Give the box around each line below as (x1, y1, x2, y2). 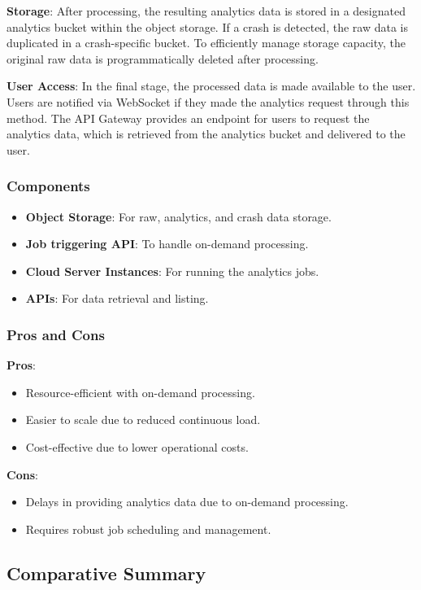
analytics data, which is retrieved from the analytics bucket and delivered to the (7, 125, 406, 142)
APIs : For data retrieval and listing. (25, 290, 209, 307)
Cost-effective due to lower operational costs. (25, 438, 249, 455)
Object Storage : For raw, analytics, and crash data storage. (25, 208, 332, 225)
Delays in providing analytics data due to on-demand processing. (25, 493, 349, 510)
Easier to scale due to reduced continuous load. (25, 411, 261, 428)
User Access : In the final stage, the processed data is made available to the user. (7, 77, 416, 94)
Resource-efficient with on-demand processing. (25, 383, 255, 400)
